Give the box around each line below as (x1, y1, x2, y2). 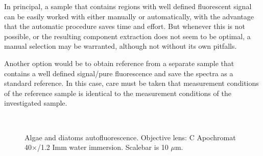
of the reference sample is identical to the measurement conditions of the (4, 87, 231, 98)
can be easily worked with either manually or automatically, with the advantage (4, 11, 254, 21)
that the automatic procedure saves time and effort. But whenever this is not (4, 21, 245, 32)
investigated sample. (4, 98, 67, 108)
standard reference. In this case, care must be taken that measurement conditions (4, 78, 259, 88)
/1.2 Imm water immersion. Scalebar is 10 (37, 142, 169, 152)
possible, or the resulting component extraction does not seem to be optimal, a (4, 30, 251, 41)
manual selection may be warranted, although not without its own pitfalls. (4, 41, 237, 51)
